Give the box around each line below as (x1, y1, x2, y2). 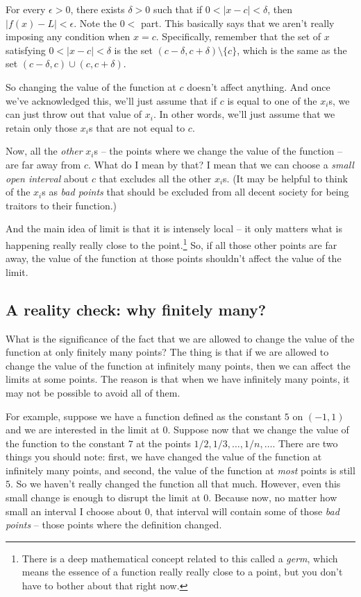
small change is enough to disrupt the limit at (6, 490, 201, 505)
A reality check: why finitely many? (6, 298, 267, 320)
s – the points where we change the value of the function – (94, 144, 343, 158)
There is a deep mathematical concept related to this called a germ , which (22, 551, 338, 565)
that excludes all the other (99, 171, 212, 185)
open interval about (6, 171, 89, 185)
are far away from (6, 157, 81, 171)
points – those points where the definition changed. (6, 517, 222, 532)
